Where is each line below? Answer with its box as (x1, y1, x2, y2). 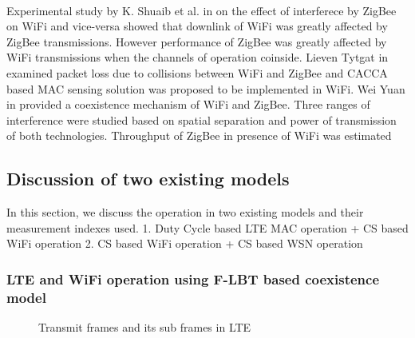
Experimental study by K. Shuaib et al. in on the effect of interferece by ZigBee (6, 2, 397, 18)
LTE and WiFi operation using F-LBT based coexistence (6, 268, 380, 288)
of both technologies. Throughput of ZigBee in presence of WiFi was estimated (6, 127, 392, 144)
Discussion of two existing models (6, 166, 290, 191)
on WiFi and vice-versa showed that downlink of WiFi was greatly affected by (6, 18, 388, 34)
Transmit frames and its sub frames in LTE (38, 319, 251, 336)
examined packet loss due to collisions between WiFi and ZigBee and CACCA (6, 64, 388, 81)
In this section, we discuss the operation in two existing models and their (6, 204, 364, 221)
